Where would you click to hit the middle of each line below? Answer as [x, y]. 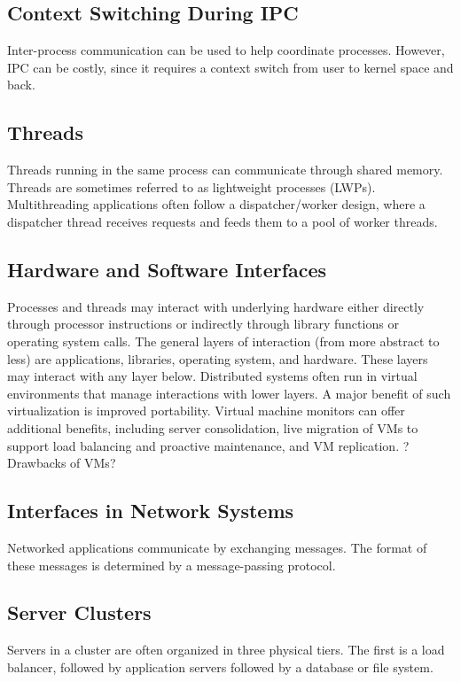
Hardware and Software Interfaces [167, 269]
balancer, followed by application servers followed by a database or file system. [220, 666]
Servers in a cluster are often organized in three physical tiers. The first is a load [226, 650]
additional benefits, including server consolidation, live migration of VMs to [213, 427]
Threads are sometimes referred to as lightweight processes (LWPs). [191, 186]
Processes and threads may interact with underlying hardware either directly [216, 306]
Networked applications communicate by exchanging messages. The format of [217, 547]
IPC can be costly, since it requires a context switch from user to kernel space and [230, 67]
